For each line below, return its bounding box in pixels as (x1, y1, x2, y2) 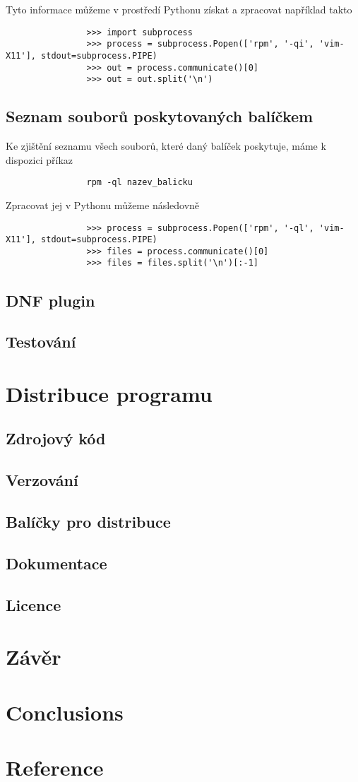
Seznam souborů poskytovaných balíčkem (6, 105, 314, 127)
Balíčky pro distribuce (6, 511, 171, 533)
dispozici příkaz (6, 152, 73, 167)
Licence (6, 593, 61, 615)
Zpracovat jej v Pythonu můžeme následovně (6, 197, 200, 212)
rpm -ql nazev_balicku (86, 177, 193, 188)
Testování (6, 331, 76, 353)
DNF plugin (6, 289, 95, 311)
